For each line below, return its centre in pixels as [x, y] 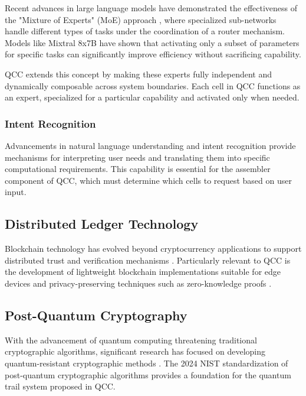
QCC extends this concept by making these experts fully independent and [139, 74]
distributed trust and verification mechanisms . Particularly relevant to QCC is [148, 260]
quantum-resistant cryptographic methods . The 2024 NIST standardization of [147, 363]
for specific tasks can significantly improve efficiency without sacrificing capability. [153, 54]
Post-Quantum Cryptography [96, 315]
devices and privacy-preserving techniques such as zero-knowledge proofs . [138, 283]
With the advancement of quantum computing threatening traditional [131, 340]
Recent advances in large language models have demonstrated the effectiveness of [151, 8]
